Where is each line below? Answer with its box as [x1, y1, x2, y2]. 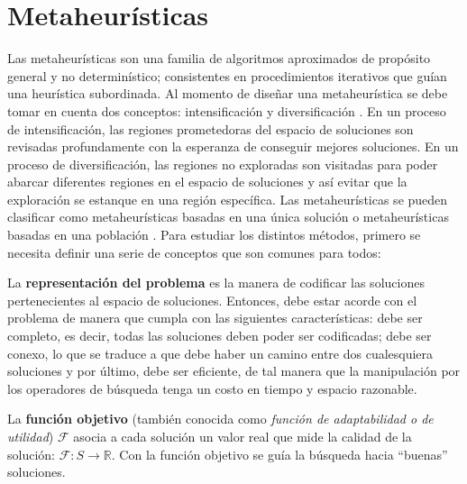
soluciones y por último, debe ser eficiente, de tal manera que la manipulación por [7, 361, 461, 380]
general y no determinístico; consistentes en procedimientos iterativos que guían [7, 66, 447, 85]
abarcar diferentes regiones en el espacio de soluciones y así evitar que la [7, 172, 407, 191]
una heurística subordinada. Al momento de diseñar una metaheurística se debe [7, 84, 448, 103]
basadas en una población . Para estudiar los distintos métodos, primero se [7, 225, 421, 244]
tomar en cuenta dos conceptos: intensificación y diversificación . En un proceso [7, 101, 446, 120]
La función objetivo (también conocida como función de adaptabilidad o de [7, 409, 434, 428]
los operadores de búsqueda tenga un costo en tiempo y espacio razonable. [7, 379, 417, 397]
